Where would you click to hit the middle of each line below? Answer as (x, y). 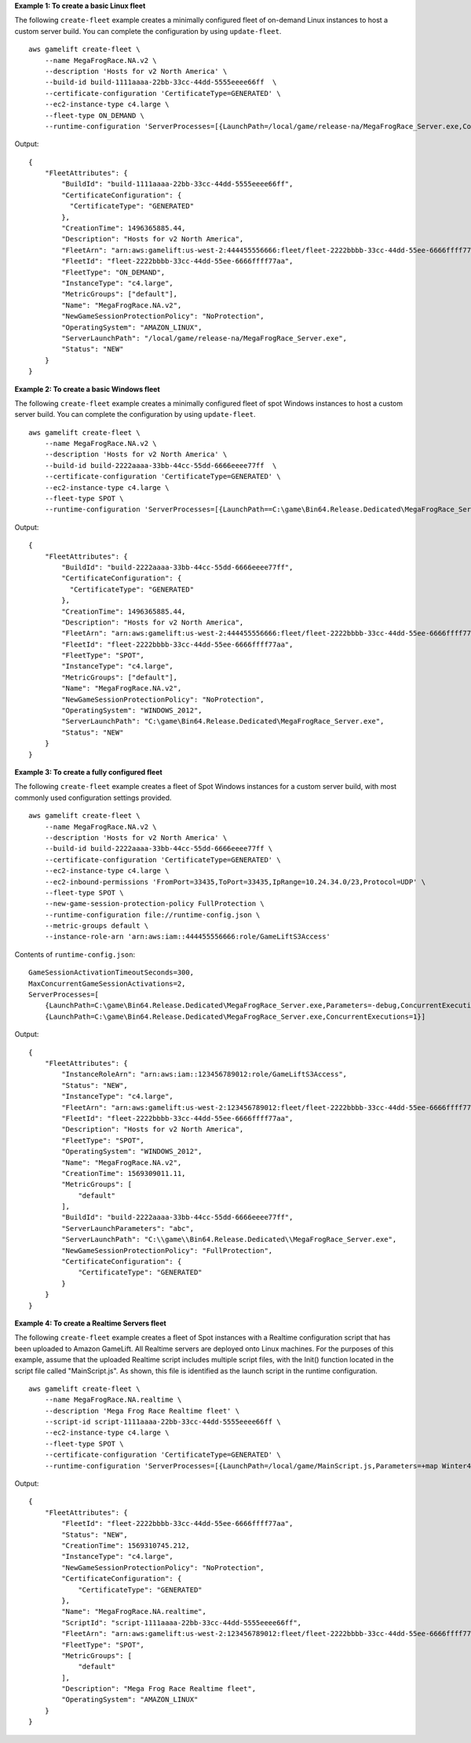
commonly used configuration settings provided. (93, 798)
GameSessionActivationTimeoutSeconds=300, (111, 973)
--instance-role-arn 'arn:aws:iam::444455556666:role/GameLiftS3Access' (188, 937)
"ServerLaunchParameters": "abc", (128, 1228)
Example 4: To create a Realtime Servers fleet (90, 1323)
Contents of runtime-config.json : (75, 954)
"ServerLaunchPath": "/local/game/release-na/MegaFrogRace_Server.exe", (204, 338)
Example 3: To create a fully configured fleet (88, 772)
